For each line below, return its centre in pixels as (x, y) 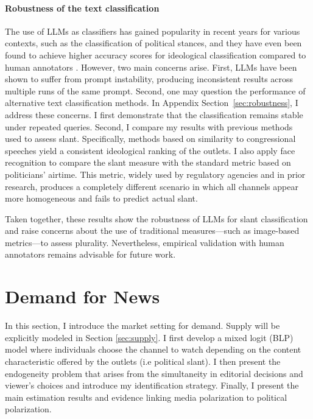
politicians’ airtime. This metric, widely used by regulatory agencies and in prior (155, 174)
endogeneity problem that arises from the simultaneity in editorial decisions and (154, 373)
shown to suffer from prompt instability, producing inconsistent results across (149, 79)
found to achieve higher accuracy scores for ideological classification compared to (156, 55)
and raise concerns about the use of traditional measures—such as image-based (152, 231)
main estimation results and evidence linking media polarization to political (146, 397)
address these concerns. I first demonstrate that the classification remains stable (154, 114)
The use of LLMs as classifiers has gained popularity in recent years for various (153, 31)
